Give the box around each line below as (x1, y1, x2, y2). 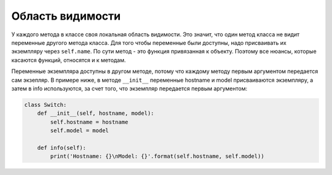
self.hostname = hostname (50, 119, 128, 125)
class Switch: (24, 101, 67, 108)
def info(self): (37, 144, 86, 151)
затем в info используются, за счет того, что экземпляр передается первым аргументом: (11, 85, 248, 92)
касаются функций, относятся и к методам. (11, 56, 126, 64)
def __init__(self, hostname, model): (37, 110, 154, 117)
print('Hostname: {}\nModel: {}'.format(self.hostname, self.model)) (50, 153, 264, 160)
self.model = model (50, 127, 109, 134)
